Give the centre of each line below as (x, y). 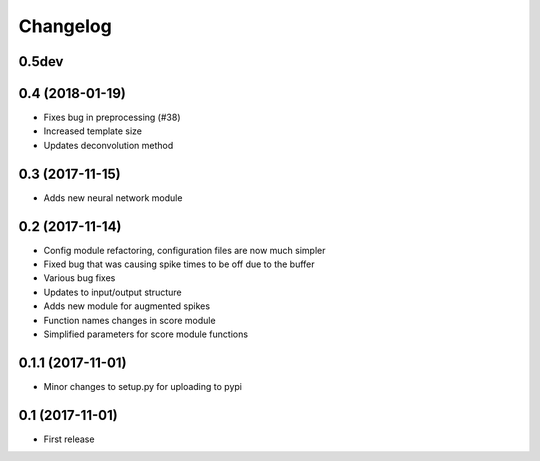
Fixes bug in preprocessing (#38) (112, 117)
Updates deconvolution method (108, 145)
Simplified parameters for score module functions (146, 334)
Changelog (65, 26)
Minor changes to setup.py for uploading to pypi (142, 386)
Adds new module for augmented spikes (126, 306)
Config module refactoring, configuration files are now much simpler (184, 250)
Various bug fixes (79, 278)
